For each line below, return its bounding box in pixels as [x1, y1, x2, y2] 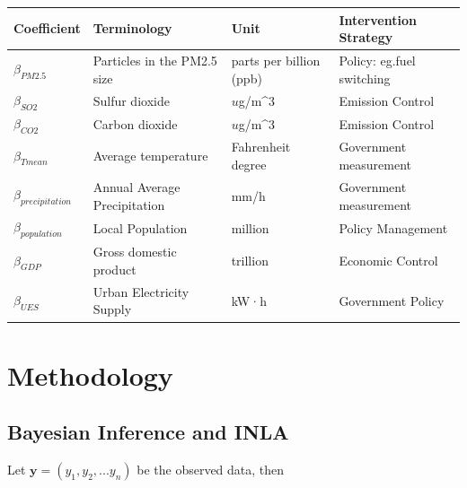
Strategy [339, 28, 393, 47]
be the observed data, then [137, 460, 285, 479]
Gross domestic [93, 242, 177, 261]
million [231, 218, 269, 237]
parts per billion [231, 50, 321, 69]
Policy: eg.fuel [339, 50, 416, 69]
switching [339, 68, 391, 87]
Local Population [93, 218, 188, 237]
